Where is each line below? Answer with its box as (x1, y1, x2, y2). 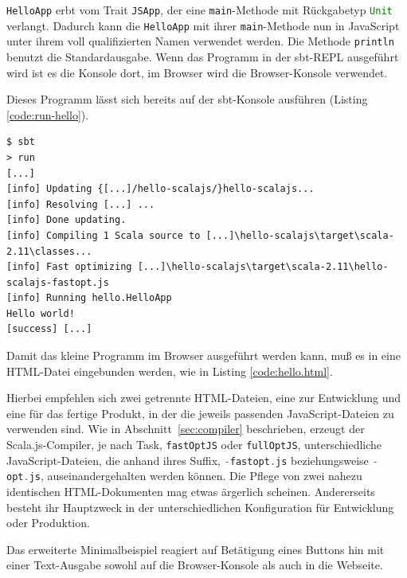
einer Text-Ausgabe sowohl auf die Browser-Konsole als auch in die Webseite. (6, 557, 383, 573)
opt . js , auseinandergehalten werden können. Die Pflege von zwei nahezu (6, 467, 362, 484)
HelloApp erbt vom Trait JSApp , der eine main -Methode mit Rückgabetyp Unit (6, 2, 393, 18)
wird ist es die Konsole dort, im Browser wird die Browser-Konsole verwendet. (6, 64, 388, 80)
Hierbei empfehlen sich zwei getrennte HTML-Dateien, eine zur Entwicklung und (6, 389, 401, 406)
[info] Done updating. (6, 214, 127, 226)
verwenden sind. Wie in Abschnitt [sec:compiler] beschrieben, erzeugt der (6, 420, 365, 437)
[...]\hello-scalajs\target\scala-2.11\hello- (137, 261, 389, 273)
